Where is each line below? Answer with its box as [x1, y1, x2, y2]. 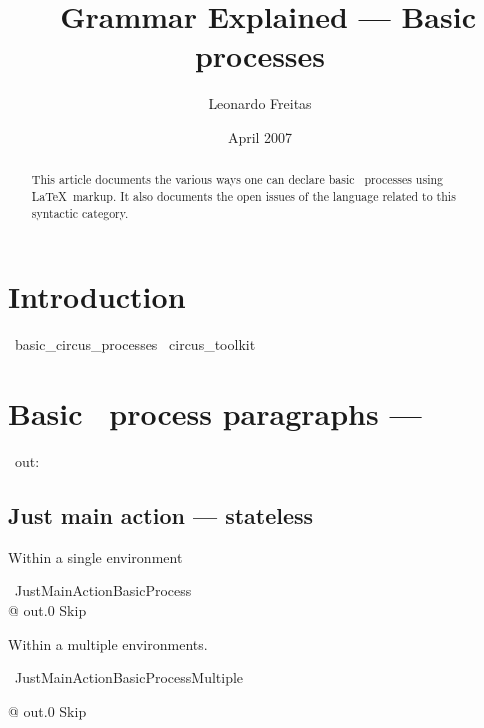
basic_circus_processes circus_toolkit [14, 334, 256, 355]
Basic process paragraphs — [8, 392, 422, 433]
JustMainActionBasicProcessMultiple [14, 667, 244, 688]
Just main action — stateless [8, 499, 314, 530]
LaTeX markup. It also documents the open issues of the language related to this [31, 187, 456, 204]
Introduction [8, 276, 186, 317]
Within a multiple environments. [8, 633, 208, 654]
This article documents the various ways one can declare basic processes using [31, 171, 444, 188]
